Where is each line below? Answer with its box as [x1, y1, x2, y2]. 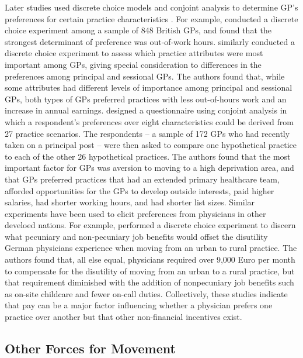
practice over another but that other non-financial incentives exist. [5, 311, 242, 323]
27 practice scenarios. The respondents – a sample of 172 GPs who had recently [5, 127, 290, 139]
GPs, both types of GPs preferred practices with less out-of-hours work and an [5, 92, 287, 105]
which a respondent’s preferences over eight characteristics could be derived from [5, 115, 294, 128]
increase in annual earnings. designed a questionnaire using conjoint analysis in [5, 104, 287, 116]
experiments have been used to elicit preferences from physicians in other [5, 207, 266, 219]
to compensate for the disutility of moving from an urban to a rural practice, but [5, 264, 295, 277]
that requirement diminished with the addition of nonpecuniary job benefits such [5, 276, 294, 288]
